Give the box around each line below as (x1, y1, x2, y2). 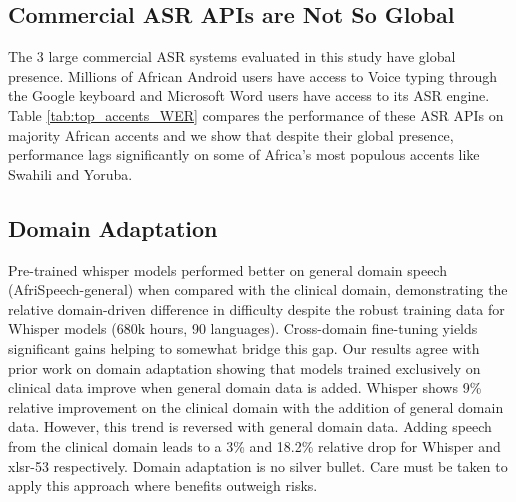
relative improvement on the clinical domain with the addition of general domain (8, 396, 504, 417)
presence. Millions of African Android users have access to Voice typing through (8, 65, 498, 86)
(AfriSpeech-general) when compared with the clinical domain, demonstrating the (8, 279, 508, 300)
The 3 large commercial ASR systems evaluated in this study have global (8, 46, 456, 67)
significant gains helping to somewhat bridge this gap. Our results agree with (8, 337, 480, 358)
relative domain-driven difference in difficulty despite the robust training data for (8, 298, 505, 319)
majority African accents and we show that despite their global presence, (8, 124, 454, 145)
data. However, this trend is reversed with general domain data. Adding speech (8, 416, 492, 437)
